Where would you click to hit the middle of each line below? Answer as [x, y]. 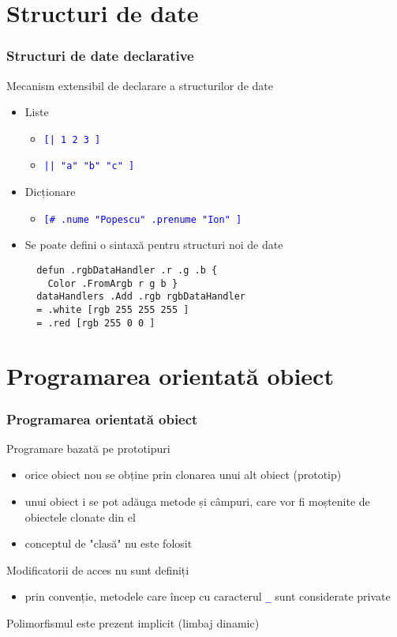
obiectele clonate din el [80, 516]
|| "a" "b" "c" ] [89, 166]
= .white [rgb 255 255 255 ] [113, 309]
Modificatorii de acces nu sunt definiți [98, 569]
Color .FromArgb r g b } [113, 283]
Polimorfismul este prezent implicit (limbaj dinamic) [133, 623]
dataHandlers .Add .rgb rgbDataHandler [141, 297]
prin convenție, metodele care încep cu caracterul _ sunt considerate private [208, 596]
